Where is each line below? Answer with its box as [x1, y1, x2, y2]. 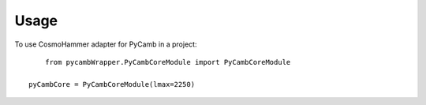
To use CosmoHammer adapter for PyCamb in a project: [14, 39, 197, 49]
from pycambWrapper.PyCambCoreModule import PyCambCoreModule [44, 58, 291, 66]
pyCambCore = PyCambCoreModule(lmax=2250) [28, 80, 196, 88]
